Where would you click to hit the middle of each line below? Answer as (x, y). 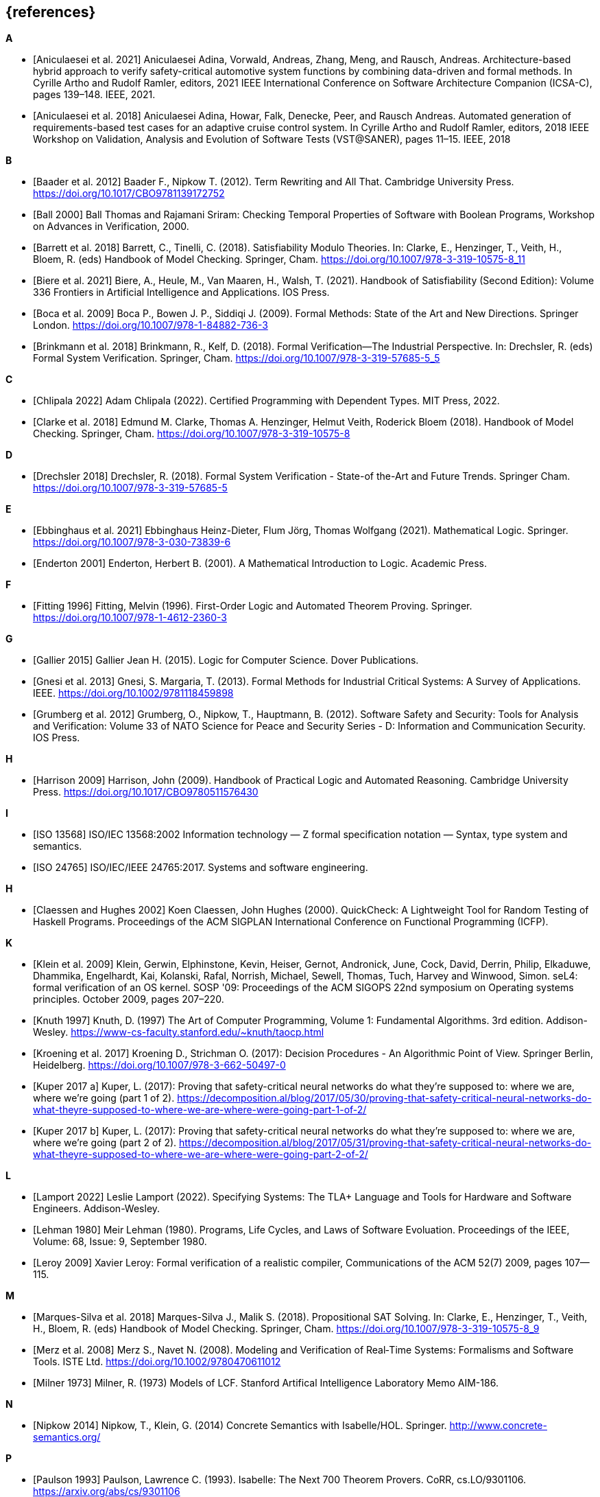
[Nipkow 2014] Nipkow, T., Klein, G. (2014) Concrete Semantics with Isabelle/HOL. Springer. (240, 1426)
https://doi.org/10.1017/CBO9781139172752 (129, 194)
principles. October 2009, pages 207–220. (129, 999)
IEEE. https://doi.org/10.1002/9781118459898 (133, 693)
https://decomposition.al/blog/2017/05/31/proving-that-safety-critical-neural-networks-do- (385, 1143)
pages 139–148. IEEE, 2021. (94, 95)
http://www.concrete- (498, 1426)
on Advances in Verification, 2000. (111, 227)
